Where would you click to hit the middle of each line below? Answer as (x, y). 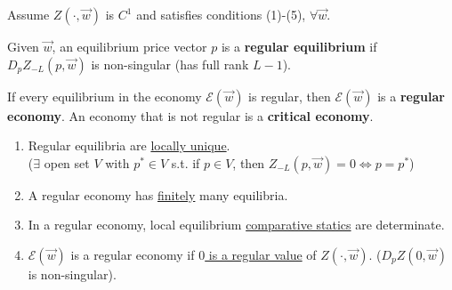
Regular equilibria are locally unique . (129, 145)
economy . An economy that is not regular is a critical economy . (190, 115)
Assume (28, 14)
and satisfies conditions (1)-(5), (221, 14)
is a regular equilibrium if (299, 46)
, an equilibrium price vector (129, 46)
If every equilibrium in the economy (105, 96)
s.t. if (186, 162)
